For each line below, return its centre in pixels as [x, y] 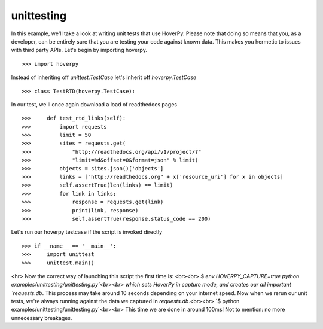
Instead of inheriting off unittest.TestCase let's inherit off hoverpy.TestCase [104, 77]
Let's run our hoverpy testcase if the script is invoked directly [87, 232]
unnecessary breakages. [42, 318]
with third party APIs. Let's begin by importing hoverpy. [79, 50]
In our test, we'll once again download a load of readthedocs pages [94, 104]
